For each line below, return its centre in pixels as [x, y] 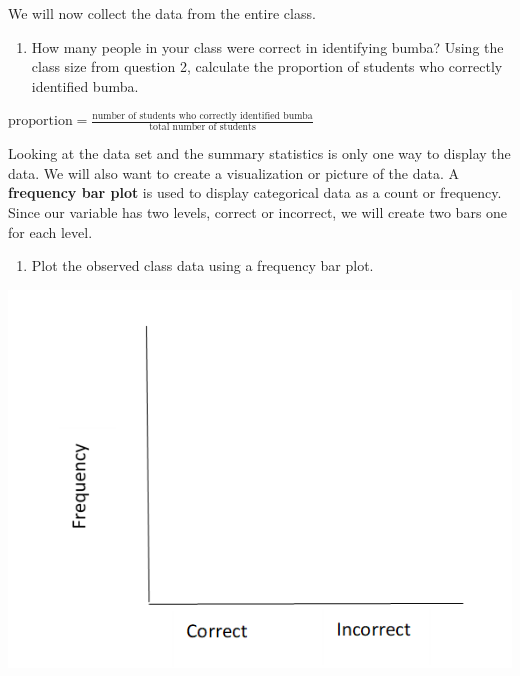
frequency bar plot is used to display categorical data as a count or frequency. [255, 192]
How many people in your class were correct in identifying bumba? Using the [267, 46]
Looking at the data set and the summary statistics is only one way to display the [259, 153]
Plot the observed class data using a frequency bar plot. [202, 265]
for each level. [50, 231]
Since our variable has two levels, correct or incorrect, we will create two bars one [258, 211]
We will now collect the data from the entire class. [162, 13]
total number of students [202, 127]
